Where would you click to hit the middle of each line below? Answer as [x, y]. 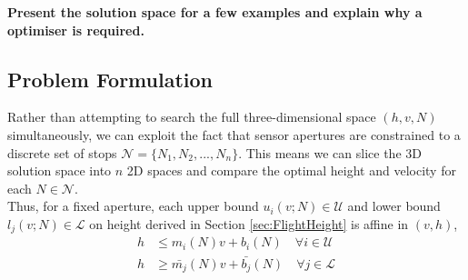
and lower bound [394, 206]
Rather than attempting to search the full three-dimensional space [192, 117]
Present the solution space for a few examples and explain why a [215, 12]
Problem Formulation [110, 79]
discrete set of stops [62, 152]
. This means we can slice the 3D [330, 152]
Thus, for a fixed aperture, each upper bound [133, 206]
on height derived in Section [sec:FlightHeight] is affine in [249, 223]
